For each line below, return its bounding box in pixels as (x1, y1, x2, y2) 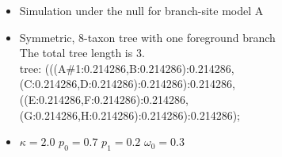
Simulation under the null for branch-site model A (19, 2, 264, 18)
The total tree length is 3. (19, 44, 145, 61)
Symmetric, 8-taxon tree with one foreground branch (19, 29, 276, 45)
